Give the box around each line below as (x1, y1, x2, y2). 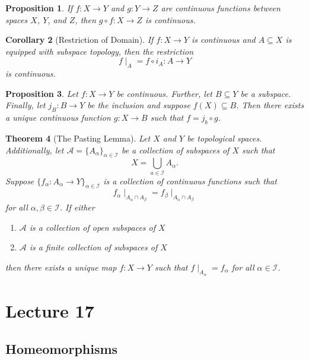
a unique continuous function (5, 111, 111, 124)
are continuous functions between (161, 2, 281, 14)
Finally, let (5, 99, 46, 111)
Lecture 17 (5, 299, 94, 323)
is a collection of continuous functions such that (103, 174, 277, 187)
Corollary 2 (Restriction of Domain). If (5, 33, 154, 46)
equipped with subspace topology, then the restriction (5, 45, 194, 57)
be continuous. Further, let (116, 87, 213, 99)
